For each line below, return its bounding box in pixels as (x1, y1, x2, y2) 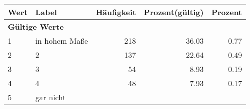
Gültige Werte (8, 21, 64, 32)
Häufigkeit (95, 6, 136, 18)
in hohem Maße (35, 35, 88, 46)
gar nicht (35, 91, 66, 103)
